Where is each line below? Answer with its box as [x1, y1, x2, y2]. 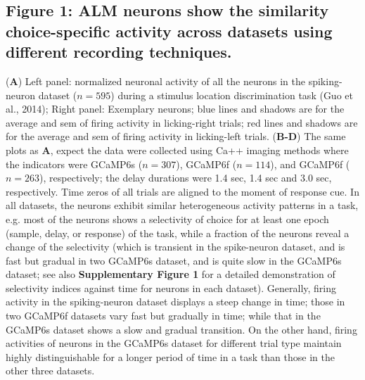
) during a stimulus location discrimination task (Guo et [110, 87, 353, 102]
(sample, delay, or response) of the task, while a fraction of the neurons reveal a [6, 225, 350, 240]
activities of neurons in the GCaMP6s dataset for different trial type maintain [6, 336, 342, 350]
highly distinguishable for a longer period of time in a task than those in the [6, 349, 335, 364]
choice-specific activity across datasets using [6, 20, 333, 42]
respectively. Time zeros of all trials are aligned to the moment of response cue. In [6, 184, 359, 198]
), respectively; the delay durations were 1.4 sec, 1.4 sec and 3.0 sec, [39, 170, 332, 185]
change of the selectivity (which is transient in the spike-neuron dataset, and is [6, 239, 345, 254]
